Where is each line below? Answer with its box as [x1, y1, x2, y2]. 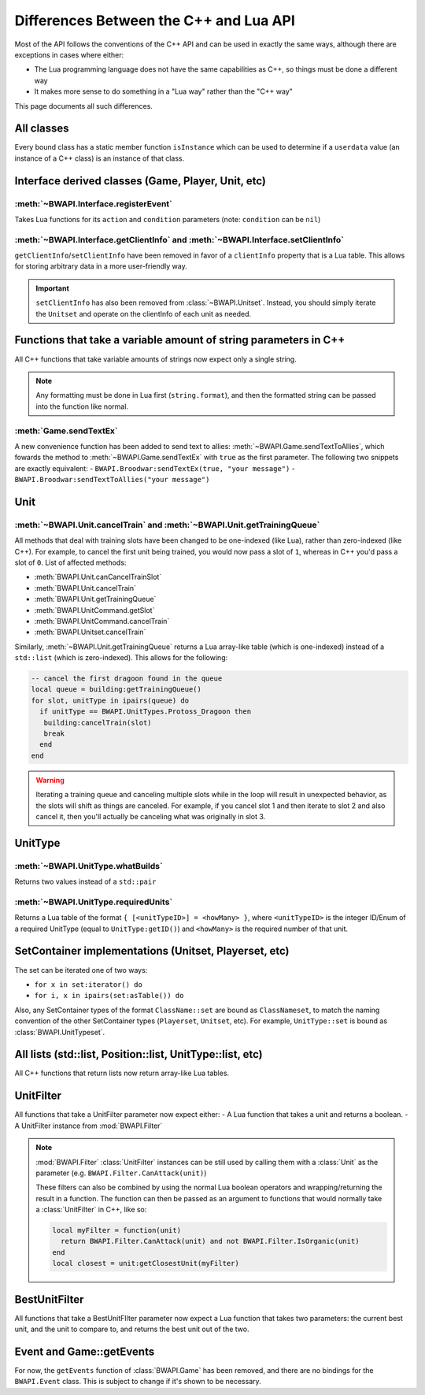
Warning [35, 775, 65, 785]
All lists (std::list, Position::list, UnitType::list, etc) [14, 1048, 263, 1061]
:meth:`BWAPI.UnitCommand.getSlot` [34, 605, 155, 614]
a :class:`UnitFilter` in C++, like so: [35, 1205, 147, 1215]
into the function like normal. [35, 402, 129, 411]
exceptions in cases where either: [14, 50, 124, 59]
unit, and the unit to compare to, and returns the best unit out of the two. [14, 1324, 249, 1334]
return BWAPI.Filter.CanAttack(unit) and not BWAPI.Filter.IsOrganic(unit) [60, 1237, 360, 1246]
